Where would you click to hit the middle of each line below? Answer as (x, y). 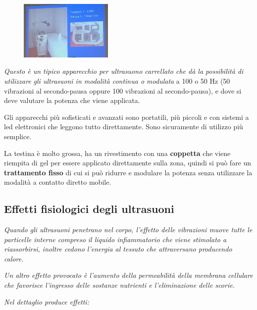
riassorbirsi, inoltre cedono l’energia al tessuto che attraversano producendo (118, 249)
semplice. (18, 136)
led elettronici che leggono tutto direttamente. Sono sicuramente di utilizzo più (124, 127)
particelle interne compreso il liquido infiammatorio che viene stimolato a (115, 239)
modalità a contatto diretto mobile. (58, 182)
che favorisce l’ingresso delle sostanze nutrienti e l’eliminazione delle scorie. (119, 285)
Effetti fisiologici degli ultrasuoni (89, 209)
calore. (14, 258)
